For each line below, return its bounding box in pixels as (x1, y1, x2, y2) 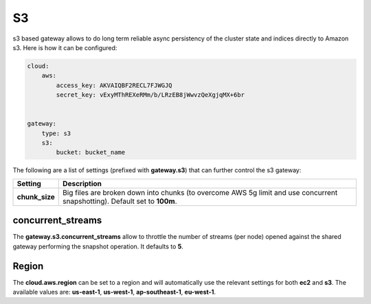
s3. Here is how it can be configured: (12, 43, 117, 51)
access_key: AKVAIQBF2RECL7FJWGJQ (56, 81, 172, 89)
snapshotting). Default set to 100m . (63, 196, 178, 206)
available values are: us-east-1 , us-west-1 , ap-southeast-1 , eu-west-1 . (12, 288, 216, 296)
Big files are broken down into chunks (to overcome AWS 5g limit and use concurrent (63, 187, 338, 197)
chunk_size (16, 192, 55, 202)
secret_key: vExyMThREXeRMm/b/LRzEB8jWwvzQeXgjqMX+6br (56, 91, 245, 99)
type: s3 (41, 129, 71, 137)
